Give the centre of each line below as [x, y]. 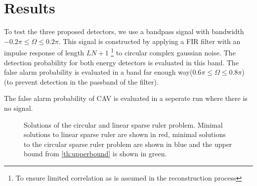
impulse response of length [44, 52]
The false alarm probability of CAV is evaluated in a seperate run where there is [126, 98]
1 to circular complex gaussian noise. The [173, 52]
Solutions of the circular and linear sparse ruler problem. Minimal [123, 124]
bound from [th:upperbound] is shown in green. [95, 154]
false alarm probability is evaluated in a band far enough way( [98, 72]
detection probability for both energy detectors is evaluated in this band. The [121, 62]
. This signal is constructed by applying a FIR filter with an [150, 41]
